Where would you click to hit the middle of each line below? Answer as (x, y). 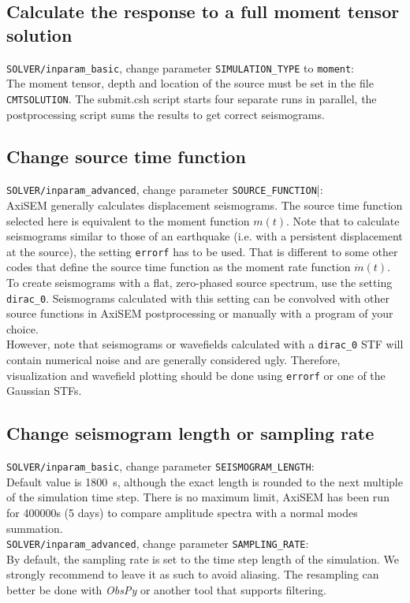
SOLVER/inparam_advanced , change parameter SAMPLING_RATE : (158, 543)
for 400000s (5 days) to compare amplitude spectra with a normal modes (182, 512)
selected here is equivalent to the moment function (128, 220)
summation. (35, 528)
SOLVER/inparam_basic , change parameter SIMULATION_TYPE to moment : (181, 67)
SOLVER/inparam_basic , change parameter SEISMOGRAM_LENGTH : (160, 466)
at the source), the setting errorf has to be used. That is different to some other (202, 251)
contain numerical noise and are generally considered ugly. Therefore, (173, 360)
